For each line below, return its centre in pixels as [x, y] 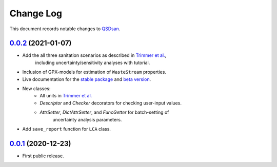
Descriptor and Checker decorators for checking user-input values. [111, 103]
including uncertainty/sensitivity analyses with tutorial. [93, 62]
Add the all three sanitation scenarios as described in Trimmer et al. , [94, 55]
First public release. [43, 156]
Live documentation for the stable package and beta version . [87, 79]
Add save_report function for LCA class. [67, 129]
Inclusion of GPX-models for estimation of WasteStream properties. [94, 72]
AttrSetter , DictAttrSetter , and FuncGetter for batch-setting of [104, 112]
